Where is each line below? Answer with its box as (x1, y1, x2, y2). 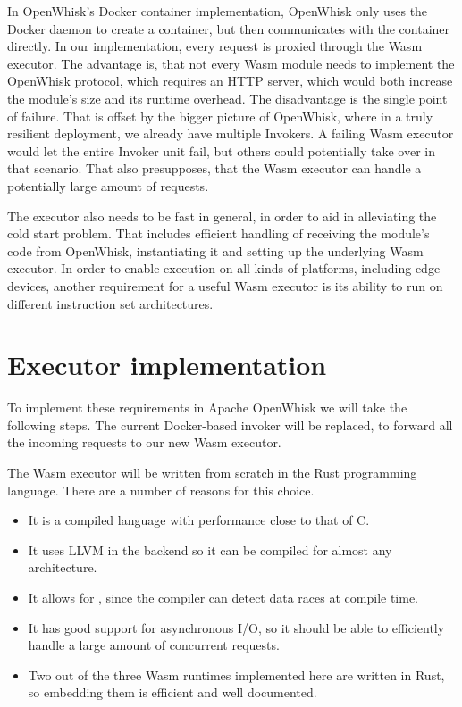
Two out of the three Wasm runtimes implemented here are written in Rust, (28, 665, 445, 684)
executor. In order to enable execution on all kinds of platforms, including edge (7, 259, 441, 278)
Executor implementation (7, 346, 327, 383)
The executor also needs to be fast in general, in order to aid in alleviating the (7, 206, 437, 225)
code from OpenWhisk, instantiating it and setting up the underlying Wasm (7, 241, 424, 260)
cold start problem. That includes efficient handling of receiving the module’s (7, 224, 430, 243)
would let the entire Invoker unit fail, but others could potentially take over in (7, 141, 435, 160)
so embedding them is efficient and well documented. (28, 683, 317, 702)
